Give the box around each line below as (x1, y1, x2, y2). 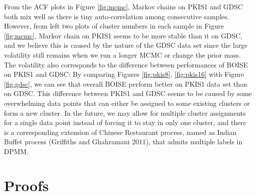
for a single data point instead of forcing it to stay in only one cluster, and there (4, 117, 247, 128)
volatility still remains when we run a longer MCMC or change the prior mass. (4, 49, 241, 60)
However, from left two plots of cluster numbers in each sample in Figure (4, 21, 224, 31)
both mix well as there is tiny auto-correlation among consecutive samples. (4, 11, 229, 21)
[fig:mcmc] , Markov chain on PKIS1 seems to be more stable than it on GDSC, (4, 30, 243, 40)
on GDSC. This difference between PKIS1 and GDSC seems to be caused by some (4, 88, 252, 98)
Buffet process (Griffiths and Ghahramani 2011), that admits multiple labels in (4, 136, 243, 147)
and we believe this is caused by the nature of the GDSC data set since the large (4, 40, 248, 50)
